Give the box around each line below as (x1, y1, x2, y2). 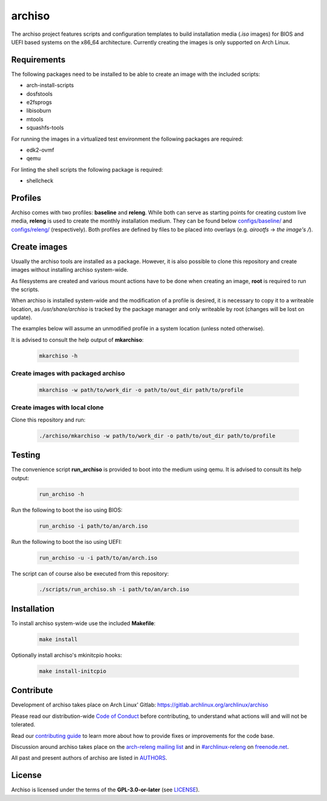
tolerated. (11, 721, 36, 728)
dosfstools (26, 90, 53, 97)
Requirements (11, 55, 66, 65)
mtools (26, 115, 44, 122)
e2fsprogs (26, 99, 52, 106)
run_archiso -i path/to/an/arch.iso (39, 522, 148, 529)
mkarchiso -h (39, 352, 78, 359)
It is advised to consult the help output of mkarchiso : (11, 336, 144, 343)
